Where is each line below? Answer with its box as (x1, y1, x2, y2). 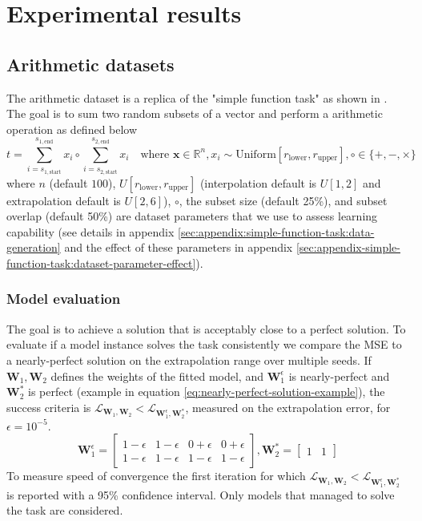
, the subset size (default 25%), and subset (179, 192, 388, 208)
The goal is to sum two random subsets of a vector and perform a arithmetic (6, 105, 383, 122)
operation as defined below (6, 120, 138, 137)
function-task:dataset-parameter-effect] (6, 254, 196, 271)
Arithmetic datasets (6, 51, 175, 76)
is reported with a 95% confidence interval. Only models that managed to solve (6, 486, 395, 503)
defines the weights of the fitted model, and (50, 367, 263, 384)
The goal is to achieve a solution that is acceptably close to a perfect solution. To (6, 320, 406, 337)
